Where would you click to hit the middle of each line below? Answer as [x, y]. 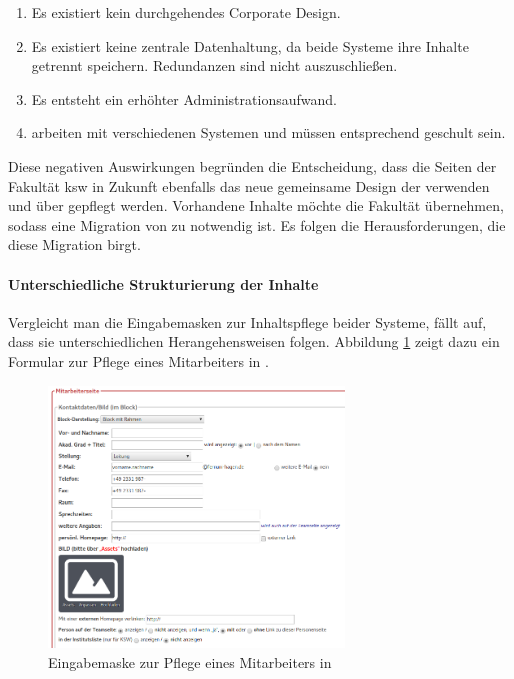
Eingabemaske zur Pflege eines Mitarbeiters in [190, 661]
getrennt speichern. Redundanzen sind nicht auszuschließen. [214, 65]
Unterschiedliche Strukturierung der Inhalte [163, 283]
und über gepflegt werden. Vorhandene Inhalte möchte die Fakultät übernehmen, [256, 205]
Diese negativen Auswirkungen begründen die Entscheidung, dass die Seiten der [252, 165]
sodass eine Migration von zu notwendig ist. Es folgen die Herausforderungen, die [257, 224]
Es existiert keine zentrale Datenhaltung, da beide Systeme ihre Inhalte [250, 45]
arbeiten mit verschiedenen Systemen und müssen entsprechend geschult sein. [268, 132]
